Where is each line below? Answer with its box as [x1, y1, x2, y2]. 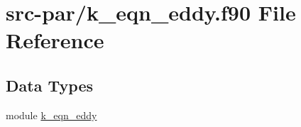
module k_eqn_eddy [6, 107, 97, 122]
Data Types [6, 74, 93, 96]
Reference [6, 26, 104, 55]
